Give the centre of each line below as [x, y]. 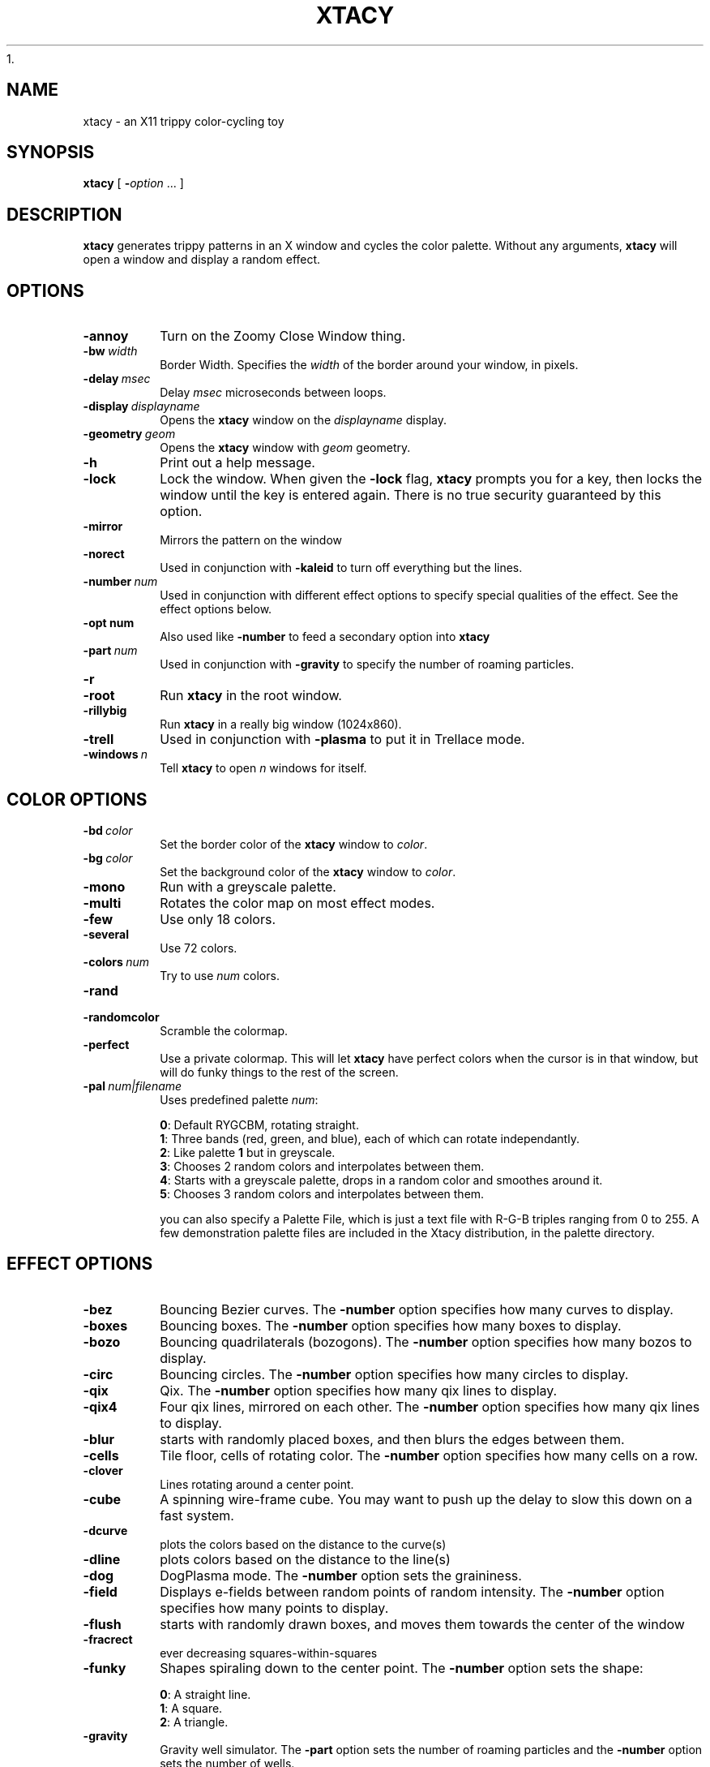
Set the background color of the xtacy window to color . [308, 871]
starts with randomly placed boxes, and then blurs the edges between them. [392, 1439]
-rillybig [105, 711]
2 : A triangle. [194, 1722]
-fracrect [108, 1639]
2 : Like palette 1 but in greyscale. [248, 1152]
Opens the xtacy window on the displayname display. [303, 420]
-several [106, 934]
